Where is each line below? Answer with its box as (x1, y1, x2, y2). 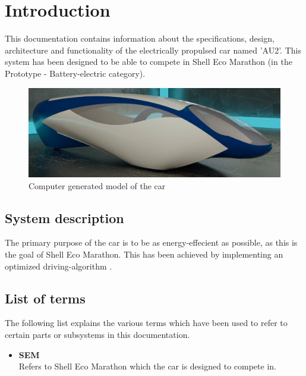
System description (5, 208, 124, 227)
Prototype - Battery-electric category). (5, 67, 146, 79)
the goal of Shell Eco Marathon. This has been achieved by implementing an (5, 247, 283, 260)
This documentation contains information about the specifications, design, (5, 32, 275, 45)
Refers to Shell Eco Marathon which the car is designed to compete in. (18, 360, 276, 372)
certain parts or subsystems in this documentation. (5, 328, 190, 340)
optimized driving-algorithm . (5, 259, 112, 272)
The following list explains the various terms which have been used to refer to (5, 317, 288, 329)
